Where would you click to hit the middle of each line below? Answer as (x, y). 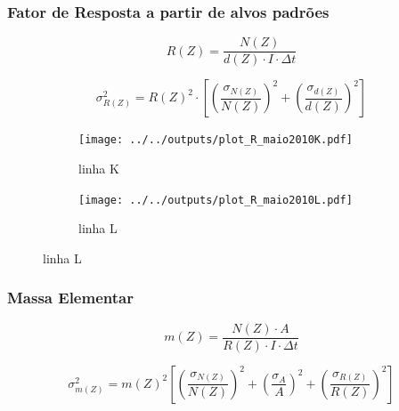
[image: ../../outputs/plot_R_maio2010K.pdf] (216, 140)
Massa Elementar (70, 298)
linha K (99, 168)
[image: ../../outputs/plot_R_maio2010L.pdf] (216, 200)
